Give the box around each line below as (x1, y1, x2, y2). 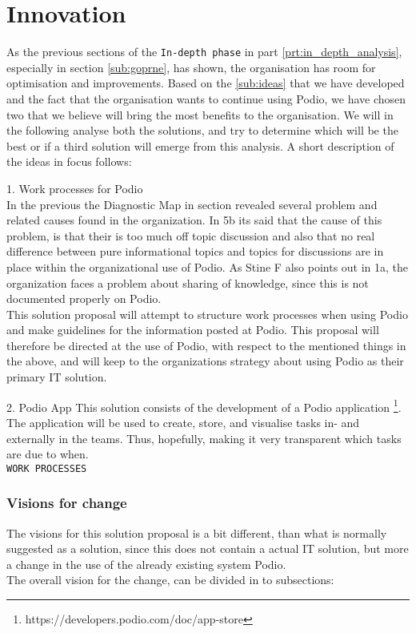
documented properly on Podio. (6, 290, 162, 307)
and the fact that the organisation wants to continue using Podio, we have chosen (6, 90, 406, 107)
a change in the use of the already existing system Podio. (6, 555, 286, 572)
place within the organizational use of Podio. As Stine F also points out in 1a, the (6, 258, 409, 275)
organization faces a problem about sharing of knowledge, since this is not (6, 274, 369, 291)
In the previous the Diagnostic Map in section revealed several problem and (6, 196, 378, 212)
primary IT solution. (6, 369, 107, 385)
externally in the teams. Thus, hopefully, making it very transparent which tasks (6, 429, 402, 446)
